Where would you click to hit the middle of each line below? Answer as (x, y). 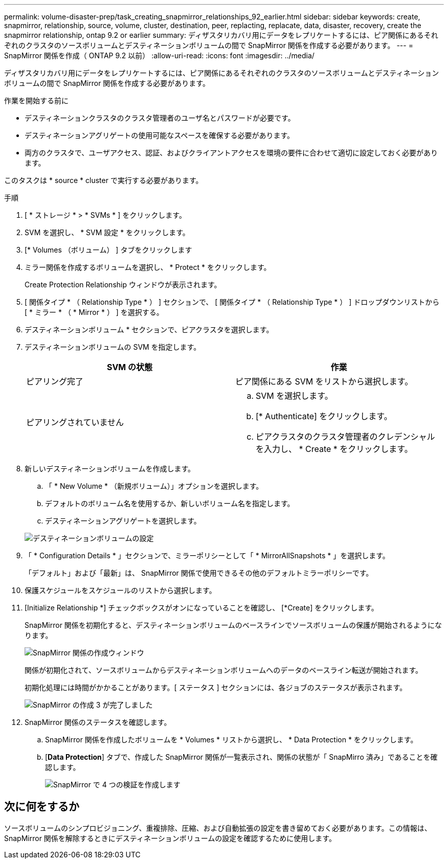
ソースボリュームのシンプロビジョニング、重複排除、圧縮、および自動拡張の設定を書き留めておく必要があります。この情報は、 (218, 828)
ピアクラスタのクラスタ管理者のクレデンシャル (345, 437)
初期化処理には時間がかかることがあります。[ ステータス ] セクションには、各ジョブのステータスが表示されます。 (216, 687)
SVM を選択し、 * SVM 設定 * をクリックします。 (107, 232)
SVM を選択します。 (294, 396)
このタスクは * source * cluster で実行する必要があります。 (104, 180)
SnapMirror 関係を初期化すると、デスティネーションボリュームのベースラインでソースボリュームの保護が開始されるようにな (233, 625)
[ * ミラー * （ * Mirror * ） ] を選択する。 (94, 312)
